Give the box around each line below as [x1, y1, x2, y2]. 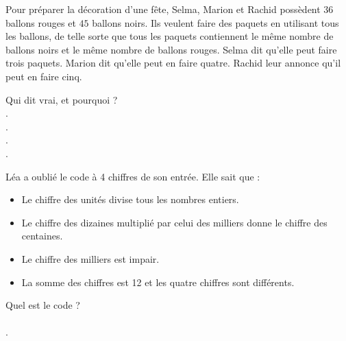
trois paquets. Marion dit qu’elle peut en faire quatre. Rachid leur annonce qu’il [5, 56, 341, 70]
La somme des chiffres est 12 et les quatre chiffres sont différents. [21, 274, 295, 289]
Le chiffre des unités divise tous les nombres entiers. [21, 192, 239, 207]
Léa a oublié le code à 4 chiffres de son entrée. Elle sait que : [5, 169, 260, 183]
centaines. [21, 228, 63, 243]
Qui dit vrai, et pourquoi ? [5, 92, 118, 106]
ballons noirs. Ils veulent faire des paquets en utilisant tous [92, 15, 339, 30]
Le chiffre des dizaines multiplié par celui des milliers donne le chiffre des [21, 215, 328, 229]
